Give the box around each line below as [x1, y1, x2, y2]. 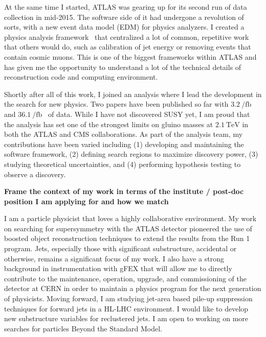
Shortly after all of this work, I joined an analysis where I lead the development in [4, 88, 262, 99]
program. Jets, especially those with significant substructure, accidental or [4, 243, 237, 254]
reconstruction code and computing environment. [4, 71, 158, 82]
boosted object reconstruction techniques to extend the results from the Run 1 [4, 233, 250, 244]
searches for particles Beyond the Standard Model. [4, 323, 162, 333]
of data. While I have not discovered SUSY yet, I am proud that [48, 108, 250, 119]
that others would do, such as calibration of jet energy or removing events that [4, 41, 251, 52]
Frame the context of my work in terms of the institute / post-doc [4, 186, 244, 197]
